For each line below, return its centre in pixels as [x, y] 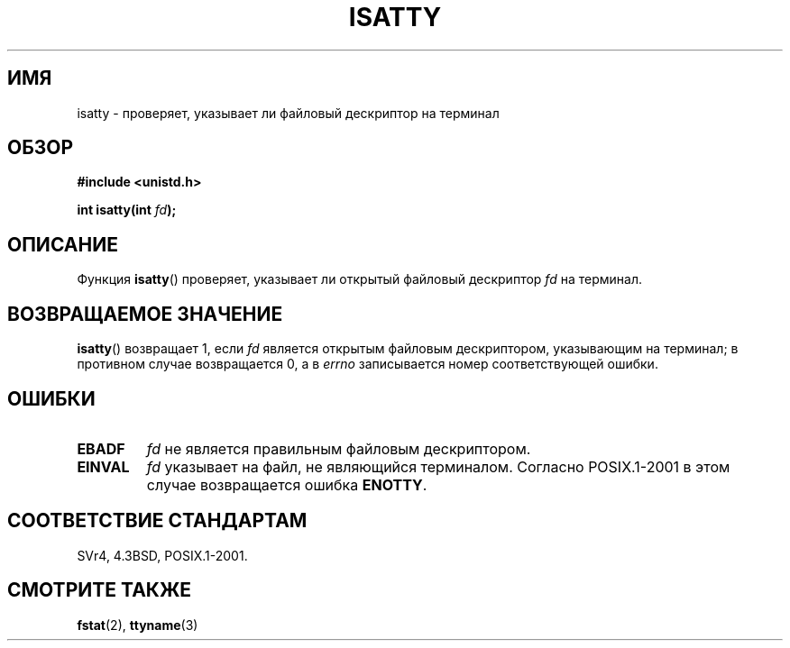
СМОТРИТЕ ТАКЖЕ [100, 590]
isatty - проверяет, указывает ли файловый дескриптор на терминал [288, 113]
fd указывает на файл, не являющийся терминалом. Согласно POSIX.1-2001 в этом [438, 466]
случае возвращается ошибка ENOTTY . [287, 484]
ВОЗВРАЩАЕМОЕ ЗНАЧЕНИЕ [145, 314]
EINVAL [103, 466]
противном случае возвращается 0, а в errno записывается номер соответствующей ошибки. [367, 364]
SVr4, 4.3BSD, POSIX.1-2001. [162, 555]
